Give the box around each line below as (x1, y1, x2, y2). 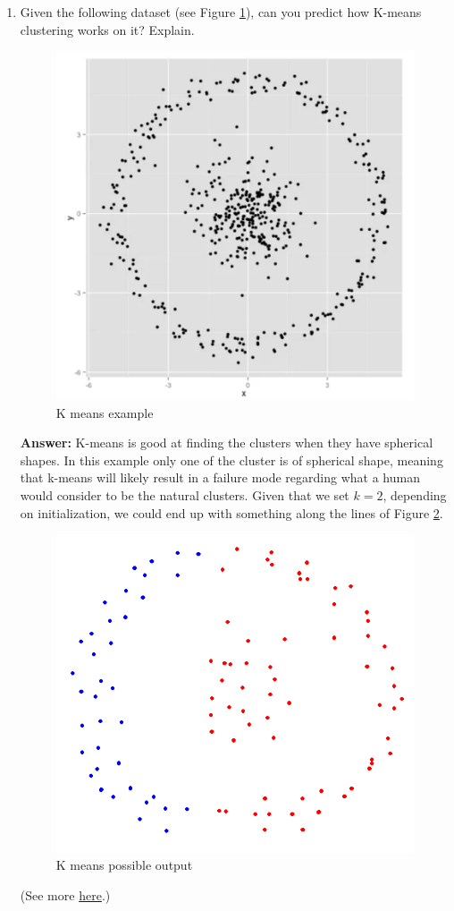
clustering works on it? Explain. (20, 20, 195, 38)
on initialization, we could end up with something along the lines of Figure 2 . (20, 503, 443, 522)
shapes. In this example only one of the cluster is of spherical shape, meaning (20, 450, 443, 469)
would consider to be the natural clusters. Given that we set (20, 485, 349, 504)
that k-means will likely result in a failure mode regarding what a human (20, 468, 420, 487)
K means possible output (55, 856, 193, 874)
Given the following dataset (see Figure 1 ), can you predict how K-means (20, 3, 422, 21)
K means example (55, 403, 154, 421)
